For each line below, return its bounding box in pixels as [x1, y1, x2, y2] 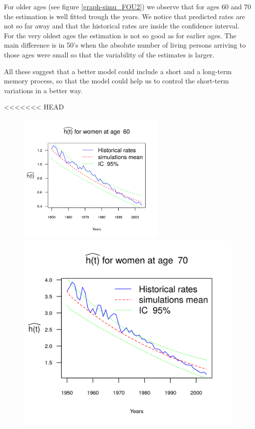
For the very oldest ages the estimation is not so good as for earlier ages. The [4, 30, 236, 40]
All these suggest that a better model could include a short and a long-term [4, 66, 232, 76]
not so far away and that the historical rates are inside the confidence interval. [4, 21, 239, 31]
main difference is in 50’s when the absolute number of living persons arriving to [4, 40, 246, 50]
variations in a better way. [4, 85, 83, 95]
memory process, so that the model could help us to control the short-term [4, 76, 229, 86]
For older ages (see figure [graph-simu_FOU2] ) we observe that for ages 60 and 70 [4, 1, 251, 11]
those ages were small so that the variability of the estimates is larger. [4, 49, 214, 59]
